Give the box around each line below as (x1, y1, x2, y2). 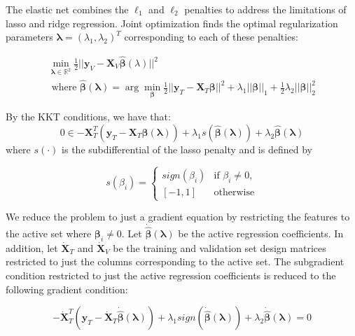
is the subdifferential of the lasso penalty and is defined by (62, 141, 312, 156)
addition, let (6, 240, 58, 255)
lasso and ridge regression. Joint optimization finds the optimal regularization (6, 15, 338, 30)
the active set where (6, 226, 92, 241)
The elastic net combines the (6, 2, 129, 16)
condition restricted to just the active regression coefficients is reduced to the (6, 268, 336, 283)
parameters (6, 29, 53, 44)
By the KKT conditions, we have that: (6, 109, 171, 124)
